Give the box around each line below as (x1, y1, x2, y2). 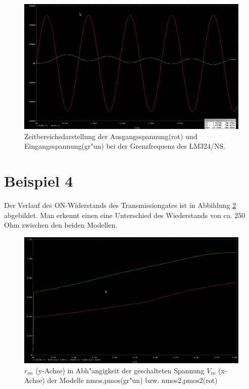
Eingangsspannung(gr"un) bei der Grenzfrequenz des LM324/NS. (24, 141, 226, 151)
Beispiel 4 (4, 170, 73, 191)
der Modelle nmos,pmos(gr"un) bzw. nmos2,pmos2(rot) (47, 375, 218, 385)
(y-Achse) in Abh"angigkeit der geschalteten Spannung (35, 365, 205, 375)
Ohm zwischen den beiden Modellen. (4, 220, 118, 230)
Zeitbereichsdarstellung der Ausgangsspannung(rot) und (24, 131, 197, 141)
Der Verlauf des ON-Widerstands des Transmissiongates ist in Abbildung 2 (4, 200, 236, 210)
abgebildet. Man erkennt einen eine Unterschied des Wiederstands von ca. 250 (4, 209, 245, 220)
